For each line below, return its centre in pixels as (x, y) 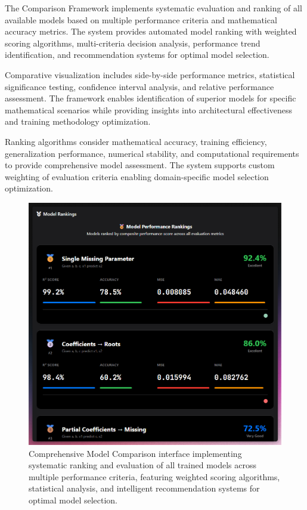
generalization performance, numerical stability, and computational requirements (152, 153)
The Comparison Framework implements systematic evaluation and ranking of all (153, 8)
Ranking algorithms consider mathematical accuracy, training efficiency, (136, 141)
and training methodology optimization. (78, 121)
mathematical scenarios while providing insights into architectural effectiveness (149, 109)
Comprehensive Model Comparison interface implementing (135, 453)
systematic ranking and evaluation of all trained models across (143, 465)
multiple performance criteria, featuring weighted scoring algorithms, (154, 476)
